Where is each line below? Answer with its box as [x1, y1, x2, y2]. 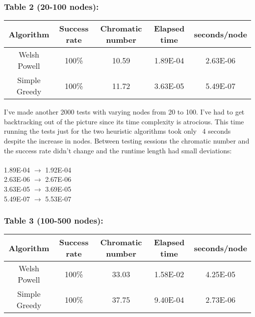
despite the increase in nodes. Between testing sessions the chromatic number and [4, 136, 250, 145]
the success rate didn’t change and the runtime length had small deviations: [4, 145, 232, 155]
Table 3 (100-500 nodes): [4, 214, 103, 227]
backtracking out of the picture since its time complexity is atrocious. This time [4, 116, 244, 126]
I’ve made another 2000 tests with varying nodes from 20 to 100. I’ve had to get [4, 107, 245, 117]
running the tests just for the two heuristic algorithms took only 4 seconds [4, 126, 231, 136]
